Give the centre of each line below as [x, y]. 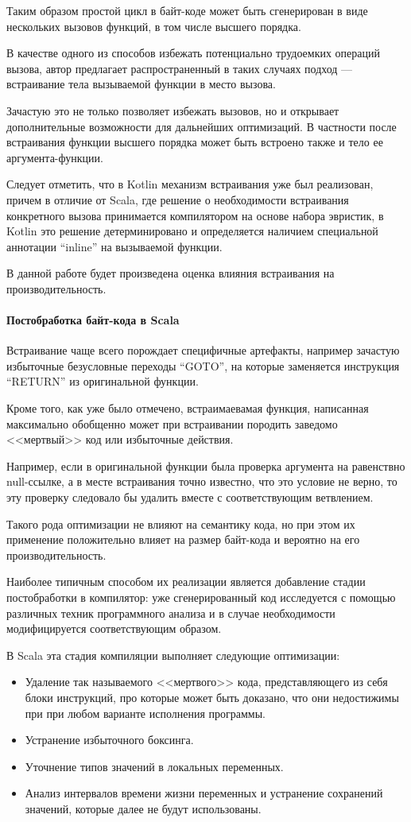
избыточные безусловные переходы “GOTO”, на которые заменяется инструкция [203, 365]
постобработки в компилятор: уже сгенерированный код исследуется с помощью [201, 597]
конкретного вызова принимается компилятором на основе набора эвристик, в [195, 215]
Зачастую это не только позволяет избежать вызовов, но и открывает [173, 110]
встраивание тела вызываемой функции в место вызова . [141, 84]
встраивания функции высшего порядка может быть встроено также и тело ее [195, 142]
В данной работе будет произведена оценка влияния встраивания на [171, 273]
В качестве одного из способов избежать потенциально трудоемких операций [193, 53]
